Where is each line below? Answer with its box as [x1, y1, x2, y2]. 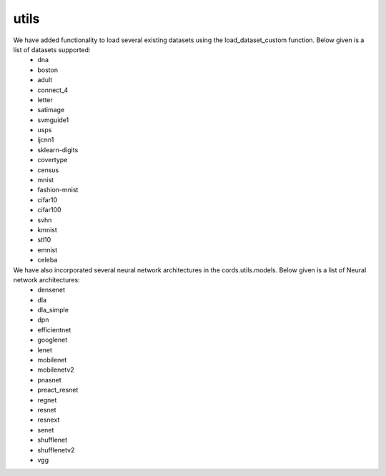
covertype [37, 156, 68, 164]
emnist [37, 245, 58, 254]
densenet [37, 286, 66, 294]
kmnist [37, 225, 57, 234]
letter [37, 95, 54, 104]
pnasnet [37, 375, 62, 384]
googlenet [37, 336, 68, 344]
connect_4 [37, 86, 69, 94]
